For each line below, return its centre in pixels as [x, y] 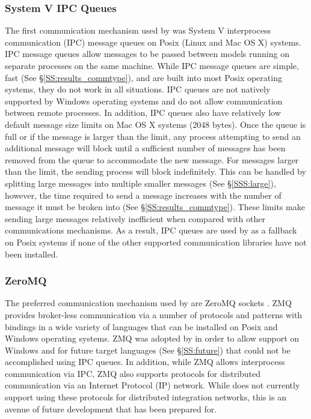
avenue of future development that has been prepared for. [111, 408]
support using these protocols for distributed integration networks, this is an [146, 397]
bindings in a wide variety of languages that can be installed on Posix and [141, 326]
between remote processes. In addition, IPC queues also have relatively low [143, 113]
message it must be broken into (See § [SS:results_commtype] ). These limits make [155, 207]
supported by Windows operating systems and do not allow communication [144, 101]
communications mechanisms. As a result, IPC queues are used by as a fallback [151, 230]
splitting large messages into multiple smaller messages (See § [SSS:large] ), [140, 183]
